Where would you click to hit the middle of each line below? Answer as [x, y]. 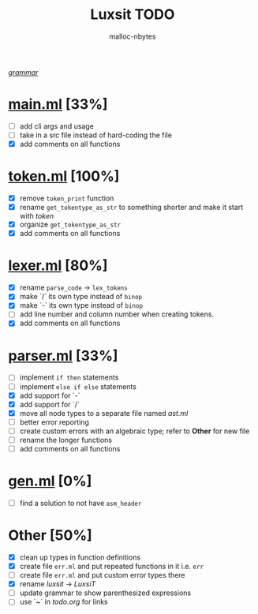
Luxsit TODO [133, 15]
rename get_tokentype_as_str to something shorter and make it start [131, 208]
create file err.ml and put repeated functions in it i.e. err [111, 566]
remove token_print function [67, 198]
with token [37, 216]
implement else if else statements [78, 386]
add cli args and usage [57, 126]
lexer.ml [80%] [58, 266]
